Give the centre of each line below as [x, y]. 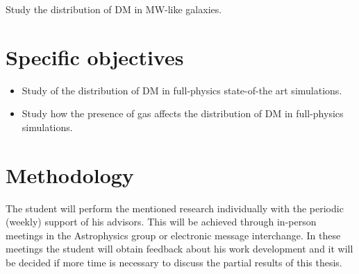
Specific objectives [95, 57]
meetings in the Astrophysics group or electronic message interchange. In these [173, 235]
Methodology [70, 174]
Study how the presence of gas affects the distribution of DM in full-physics [183, 113]
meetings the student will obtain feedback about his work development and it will [179, 249]
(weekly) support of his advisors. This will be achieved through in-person [161, 222]
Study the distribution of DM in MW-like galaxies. [114, 9]
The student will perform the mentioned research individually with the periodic [175, 208]
